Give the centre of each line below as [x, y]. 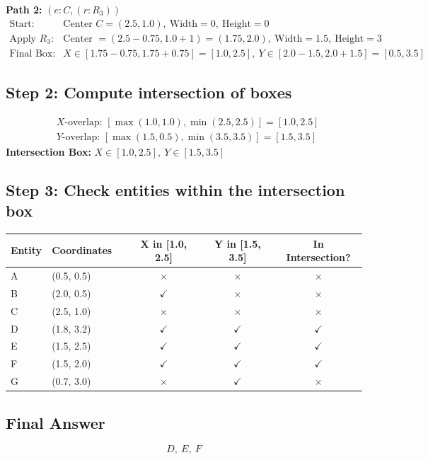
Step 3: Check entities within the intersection [175, 189]
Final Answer [56, 422]
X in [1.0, [164, 243]
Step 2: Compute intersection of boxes [149, 92]
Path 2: [24, 9]
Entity [27, 250]
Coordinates [82, 250]
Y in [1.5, [238, 243]
